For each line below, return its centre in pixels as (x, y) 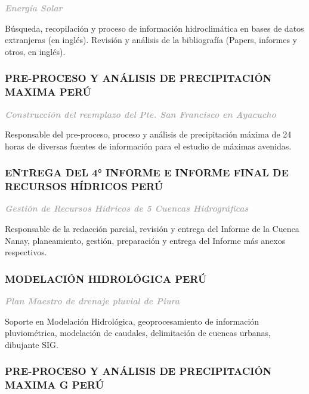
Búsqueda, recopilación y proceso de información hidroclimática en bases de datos (154, 28)
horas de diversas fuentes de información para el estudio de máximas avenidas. (148, 146)
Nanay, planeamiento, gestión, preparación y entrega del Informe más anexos (145, 240)
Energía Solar (34, 8)
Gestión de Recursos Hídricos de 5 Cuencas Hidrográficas (127, 208)
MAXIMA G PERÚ (55, 385)
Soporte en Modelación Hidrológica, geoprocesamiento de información (132, 321)
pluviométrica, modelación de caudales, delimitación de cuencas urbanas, (138, 333)
